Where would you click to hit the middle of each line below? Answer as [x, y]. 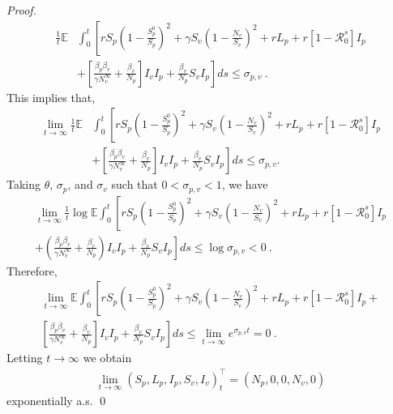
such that [135, 184]
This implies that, [51, 97]
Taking [24, 184]
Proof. [21, 10]
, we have [245, 184]
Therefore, [32, 270]
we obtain [107, 358]
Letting [25, 358]
